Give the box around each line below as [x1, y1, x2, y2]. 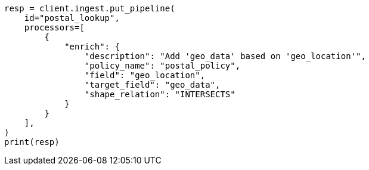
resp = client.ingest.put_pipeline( [4, 4, 175, 13]
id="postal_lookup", [24, 13, 120, 23]
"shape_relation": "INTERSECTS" [84, 89, 235, 99]
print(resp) [4, 137, 60, 147]
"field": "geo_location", [84, 70, 206, 80]
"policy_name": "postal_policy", [84, 61, 241, 70]
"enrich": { [64, 42, 120, 51]
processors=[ [24, 23, 85, 32]
